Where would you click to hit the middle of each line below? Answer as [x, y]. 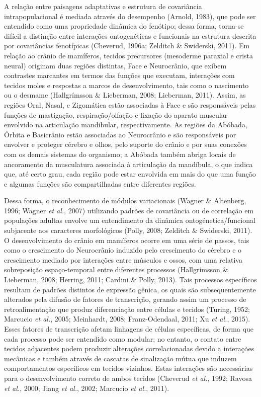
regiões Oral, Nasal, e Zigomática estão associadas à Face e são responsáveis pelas [130, 104]
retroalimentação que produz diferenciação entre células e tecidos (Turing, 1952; [127, 309]
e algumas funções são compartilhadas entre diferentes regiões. [100, 183]
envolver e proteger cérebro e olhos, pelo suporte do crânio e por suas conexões [125, 144]
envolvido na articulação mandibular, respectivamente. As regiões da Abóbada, [126, 125]
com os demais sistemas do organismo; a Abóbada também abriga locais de [120, 154]
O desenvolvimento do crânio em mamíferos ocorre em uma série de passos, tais [127, 240]
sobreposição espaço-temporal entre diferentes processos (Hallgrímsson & [116, 269]
